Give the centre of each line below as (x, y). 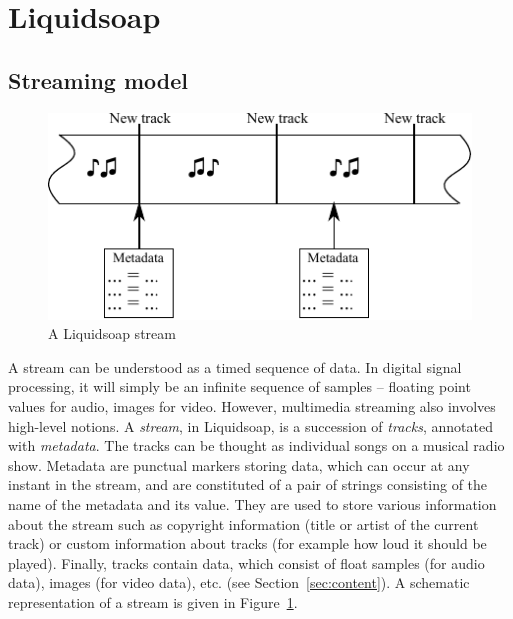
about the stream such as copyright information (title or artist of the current (243, 523)
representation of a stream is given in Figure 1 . (153, 601)
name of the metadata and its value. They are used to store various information (252, 504)
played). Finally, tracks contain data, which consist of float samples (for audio (246, 562)
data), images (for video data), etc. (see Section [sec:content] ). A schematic (239, 582)
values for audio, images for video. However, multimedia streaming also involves (252, 406)
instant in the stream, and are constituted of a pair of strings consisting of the (248, 484)
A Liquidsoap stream (112, 333)
